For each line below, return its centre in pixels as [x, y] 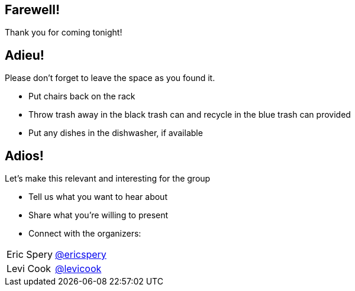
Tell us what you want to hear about [98, 197]
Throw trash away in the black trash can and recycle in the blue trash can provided [190, 115]
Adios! [24, 156]
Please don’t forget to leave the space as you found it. [110, 78]
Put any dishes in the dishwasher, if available [116, 133]
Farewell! [32, 10]
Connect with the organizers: [85, 234]
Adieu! [25, 55]
